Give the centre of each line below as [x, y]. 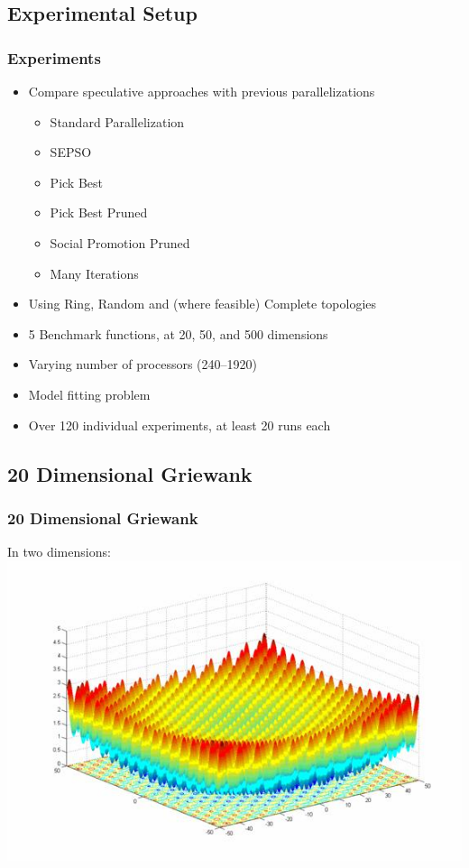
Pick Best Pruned [99, 212]
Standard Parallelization [117, 121]
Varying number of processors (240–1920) [143, 364]
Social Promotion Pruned [120, 242]
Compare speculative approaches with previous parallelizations [202, 91]
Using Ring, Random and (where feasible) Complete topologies [202, 304]
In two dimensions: [59, 552]
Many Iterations [94, 273]
